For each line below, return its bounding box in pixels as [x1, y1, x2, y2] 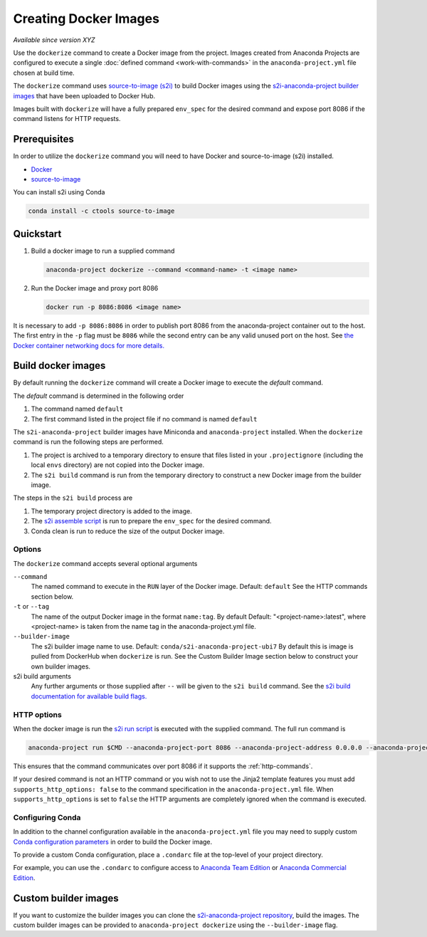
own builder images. [31, 662, 91, 671]
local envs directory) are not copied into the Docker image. [31, 461, 205, 469]
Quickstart [13, 228, 62, 240]
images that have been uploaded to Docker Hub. [13, 91, 156, 100]
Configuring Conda [13, 812, 81, 822]
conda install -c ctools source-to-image [28, 207, 175, 215]
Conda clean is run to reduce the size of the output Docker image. [31, 527, 225, 535]
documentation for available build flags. [31, 691, 147, 701]
